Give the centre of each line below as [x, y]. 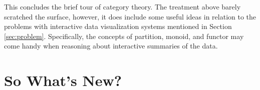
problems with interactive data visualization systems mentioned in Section [118, 26]
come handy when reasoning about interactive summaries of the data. [111, 46]
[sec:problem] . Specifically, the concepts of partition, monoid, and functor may [124, 36]
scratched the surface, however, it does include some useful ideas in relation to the [130, 16]
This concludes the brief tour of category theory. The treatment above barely [122, 6]
